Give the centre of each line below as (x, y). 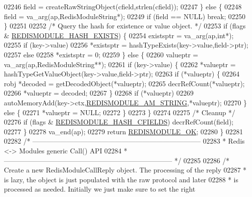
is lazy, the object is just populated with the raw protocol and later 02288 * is (121, 179)
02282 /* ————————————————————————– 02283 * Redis (125, 141)
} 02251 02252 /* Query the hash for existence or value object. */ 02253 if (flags (125, 26)
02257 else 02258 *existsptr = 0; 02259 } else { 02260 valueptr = (101, 54)
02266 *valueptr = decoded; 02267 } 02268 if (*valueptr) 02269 (99, 93)
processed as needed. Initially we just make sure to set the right (100, 189)
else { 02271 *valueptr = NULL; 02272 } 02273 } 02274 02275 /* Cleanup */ (120, 112)
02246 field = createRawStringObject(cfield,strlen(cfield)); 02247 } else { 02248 (123, 6)
